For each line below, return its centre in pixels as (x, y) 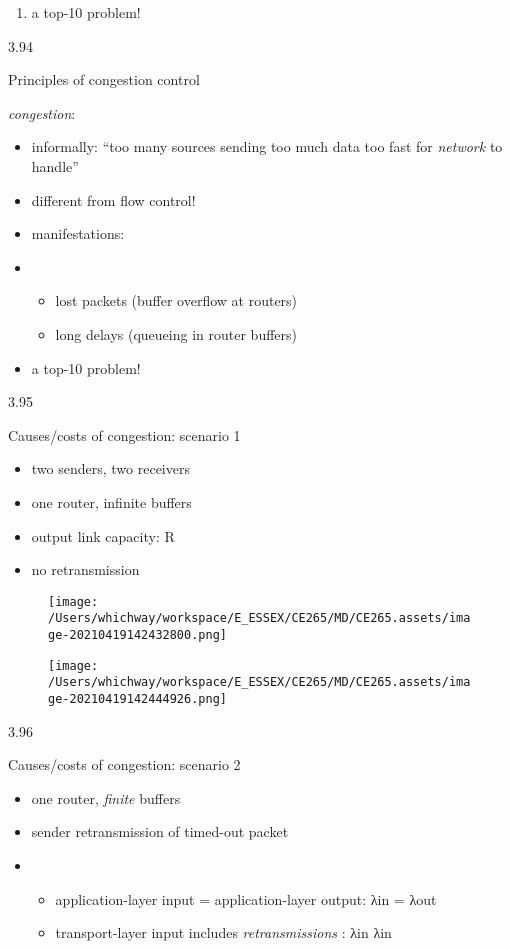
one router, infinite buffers (111, 501)
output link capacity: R (103, 535)
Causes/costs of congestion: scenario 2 (124, 764)
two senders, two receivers (110, 468)
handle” (55, 165)
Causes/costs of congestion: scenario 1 (124, 434)
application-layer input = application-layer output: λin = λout (246, 898)
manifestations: (78, 233)
